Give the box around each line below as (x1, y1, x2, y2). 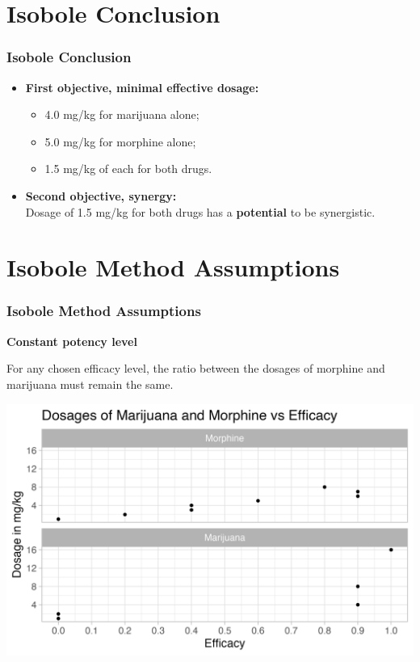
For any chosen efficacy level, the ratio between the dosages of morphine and (6, 360, 385, 377)
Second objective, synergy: (25, 187, 177, 204)
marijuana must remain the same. (6, 375, 174, 392)
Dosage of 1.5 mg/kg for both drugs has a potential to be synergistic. (25, 203, 376, 220)
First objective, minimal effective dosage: (25, 78, 259, 95)
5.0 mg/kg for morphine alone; (44, 133, 196, 150)
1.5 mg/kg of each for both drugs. (44, 160, 212, 177)
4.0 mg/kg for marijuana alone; (44, 106, 199, 123)
